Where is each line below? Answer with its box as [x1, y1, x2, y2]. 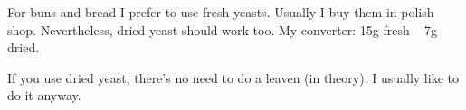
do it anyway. [7, 86, 81, 105]
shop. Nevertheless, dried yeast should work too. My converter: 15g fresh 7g [7, 20, 438, 39]
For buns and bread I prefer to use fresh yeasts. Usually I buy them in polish [7, 3, 434, 21]
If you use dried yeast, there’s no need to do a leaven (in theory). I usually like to [7, 68, 459, 87]
